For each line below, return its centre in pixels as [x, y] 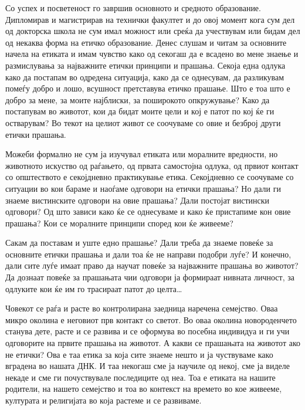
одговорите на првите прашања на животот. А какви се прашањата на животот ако [153, 343]
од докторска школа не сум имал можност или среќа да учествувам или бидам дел [153, 31]
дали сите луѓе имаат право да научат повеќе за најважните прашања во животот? [152, 265]
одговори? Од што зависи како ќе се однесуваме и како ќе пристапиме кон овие [148, 211]
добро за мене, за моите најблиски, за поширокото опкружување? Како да [138, 99]
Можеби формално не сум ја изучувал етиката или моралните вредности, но [142, 154]
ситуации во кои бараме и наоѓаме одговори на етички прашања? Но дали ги [143, 188]
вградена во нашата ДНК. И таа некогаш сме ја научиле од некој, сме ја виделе [148, 366]
